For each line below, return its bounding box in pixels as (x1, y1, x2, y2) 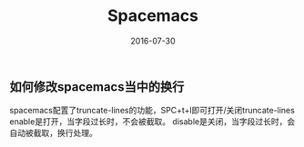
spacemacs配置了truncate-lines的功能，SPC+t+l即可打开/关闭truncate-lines (9, 105, 296, 116)
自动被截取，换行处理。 (9, 128, 97, 139)
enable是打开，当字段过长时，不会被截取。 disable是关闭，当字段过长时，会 (9, 116, 296, 127)
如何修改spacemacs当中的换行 (9, 79, 185, 94)
